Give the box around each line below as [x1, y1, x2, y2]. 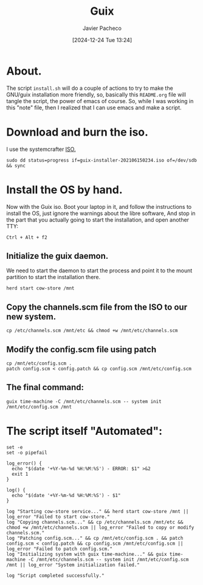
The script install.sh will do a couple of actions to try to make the [6, 84, 173, 92]
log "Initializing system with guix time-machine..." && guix [6, 551, 167, 557]
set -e [6, 444, 23, 450]
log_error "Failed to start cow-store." [6, 514, 111, 520]
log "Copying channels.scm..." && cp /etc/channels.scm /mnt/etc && [6, 519, 184, 525]
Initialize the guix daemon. [6, 250, 109, 261]
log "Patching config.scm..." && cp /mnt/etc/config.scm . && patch [6, 535, 184, 541]
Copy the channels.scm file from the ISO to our [6, 302, 187, 312]
